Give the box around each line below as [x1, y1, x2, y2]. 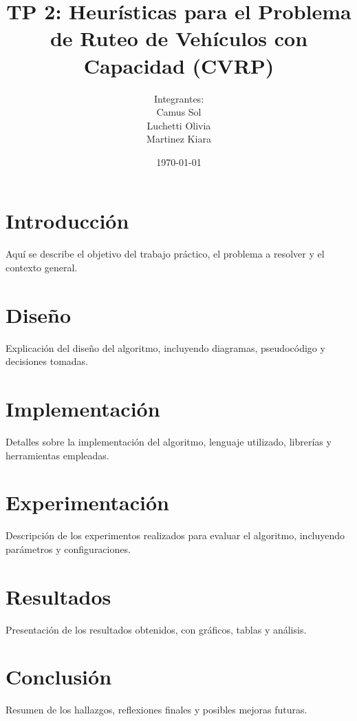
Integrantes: [153, 91, 204, 105]
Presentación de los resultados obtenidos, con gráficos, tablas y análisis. [6, 622, 307, 636]
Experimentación [6, 488, 169, 516]
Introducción [6, 207, 129, 235]
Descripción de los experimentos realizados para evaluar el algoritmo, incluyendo [6, 528, 345, 543]
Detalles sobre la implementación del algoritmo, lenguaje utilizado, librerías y [6, 435, 332, 449]
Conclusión [6, 662, 112, 691]
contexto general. [6, 260, 78, 274]
